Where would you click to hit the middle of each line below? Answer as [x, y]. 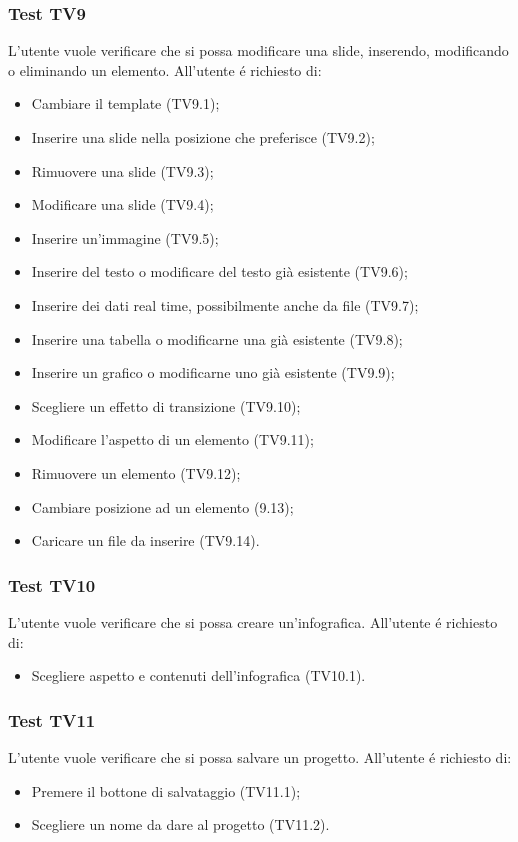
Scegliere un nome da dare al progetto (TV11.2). [180, 824]
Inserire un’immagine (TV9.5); [125, 237]
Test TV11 [52, 719]
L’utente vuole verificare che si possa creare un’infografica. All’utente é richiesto [253, 621]
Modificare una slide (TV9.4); [122, 204]
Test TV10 [52, 584]
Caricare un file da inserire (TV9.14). [145, 540]
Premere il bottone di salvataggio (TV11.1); [166, 790]
